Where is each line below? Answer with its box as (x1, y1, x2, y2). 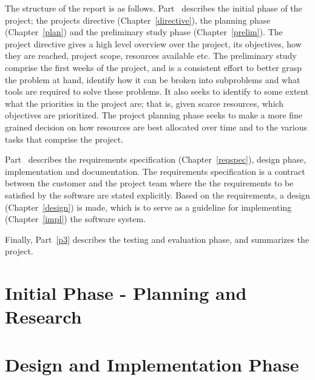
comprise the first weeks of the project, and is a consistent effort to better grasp (5, 61, 302, 73)
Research (5, 304, 82, 329)
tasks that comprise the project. (5, 132, 124, 145)
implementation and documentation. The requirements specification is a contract (5, 165, 305, 177)
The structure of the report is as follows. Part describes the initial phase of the (5, 2, 302, 14)
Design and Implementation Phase (5, 351, 299, 376)
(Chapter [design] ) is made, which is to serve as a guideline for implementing (5, 200, 292, 213)
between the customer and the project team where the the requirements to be (5, 177, 294, 189)
